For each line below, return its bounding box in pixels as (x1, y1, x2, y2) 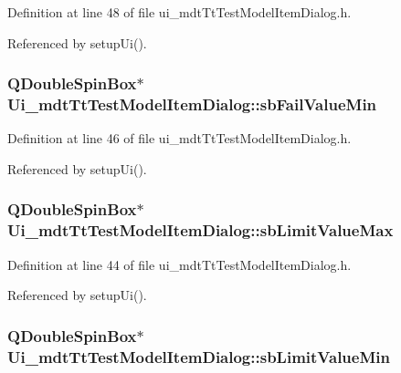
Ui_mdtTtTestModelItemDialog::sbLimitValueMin (7, 345, 390, 368)
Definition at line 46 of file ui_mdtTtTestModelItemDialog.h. (7, 129, 352, 148)
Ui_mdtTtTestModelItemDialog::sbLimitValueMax (7, 219, 394, 242)
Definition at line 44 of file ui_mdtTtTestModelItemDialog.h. (7, 254, 352, 274)
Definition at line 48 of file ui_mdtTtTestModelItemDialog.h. (7, 3, 352, 21)
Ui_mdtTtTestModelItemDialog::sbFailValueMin (7, 93, 377, 116)
